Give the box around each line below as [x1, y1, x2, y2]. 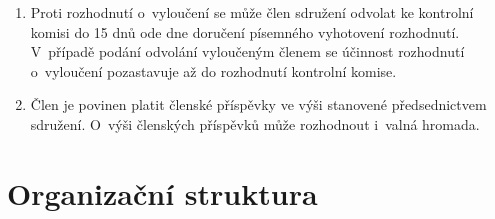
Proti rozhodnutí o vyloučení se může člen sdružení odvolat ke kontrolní [30, 2, 474, 22]
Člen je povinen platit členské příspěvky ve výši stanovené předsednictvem [30, 94, 487, 115]
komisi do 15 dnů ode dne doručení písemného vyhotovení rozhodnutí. [30, 21, 460, 42]
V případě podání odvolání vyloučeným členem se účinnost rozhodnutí [30, 41, 465, 62]
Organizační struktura [7, 172, 318, 213]
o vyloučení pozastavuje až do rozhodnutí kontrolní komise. [30, 60, 397, 81]
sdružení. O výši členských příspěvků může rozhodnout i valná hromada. [30, 113, 480, 134]
